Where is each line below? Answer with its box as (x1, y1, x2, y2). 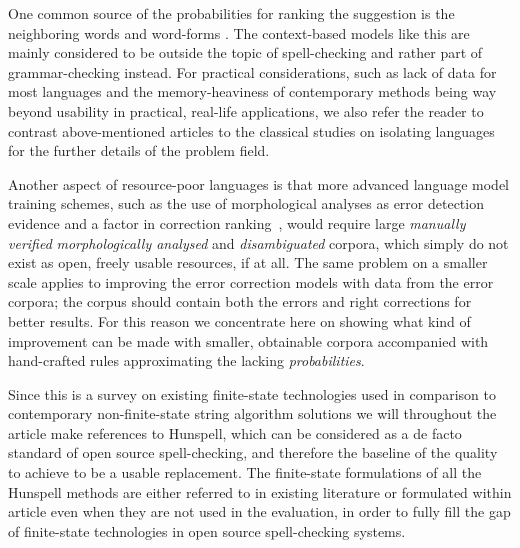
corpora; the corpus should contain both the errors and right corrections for (8, 291, 472, 312)
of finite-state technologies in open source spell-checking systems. (8, 520, 406, 541)
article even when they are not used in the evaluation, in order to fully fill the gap (8, 501, 511, 522)
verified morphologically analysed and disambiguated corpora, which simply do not (8, 232, 509, 253)
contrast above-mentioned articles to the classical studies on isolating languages (8, 120, 495, 141)
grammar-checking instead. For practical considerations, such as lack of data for (8, 61, 497, 82)
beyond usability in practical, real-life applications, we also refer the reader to (8, 100, 484, 121)
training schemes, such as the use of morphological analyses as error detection (8, 193, 484, 214)
